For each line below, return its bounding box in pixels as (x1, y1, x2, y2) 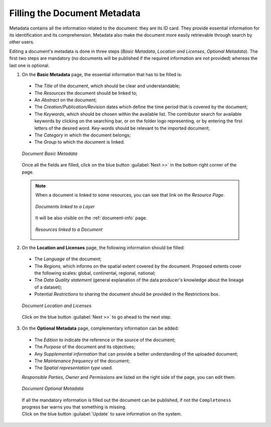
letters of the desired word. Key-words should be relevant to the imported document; (34, 125, 210, 131)
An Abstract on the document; (34, 97, 97, 103)
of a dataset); (34, 284, 62, 290)
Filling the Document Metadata (9, 8, 141, 19)
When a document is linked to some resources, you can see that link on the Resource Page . (35, 192, 225, 198)
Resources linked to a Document (35, 226, 103, 232)
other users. (9, 39, 35, 45)
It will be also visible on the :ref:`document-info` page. (35, 215, 148, 221)
